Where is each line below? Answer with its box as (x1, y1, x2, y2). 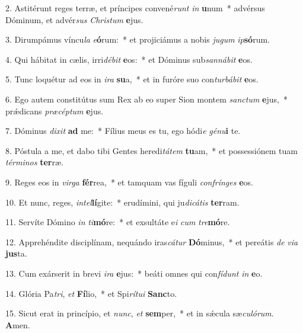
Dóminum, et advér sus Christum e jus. (5, 13, 143, 25)
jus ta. (5, 247, 27, 260)
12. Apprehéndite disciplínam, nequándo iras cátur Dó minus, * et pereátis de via (5, 235, 298, 248)
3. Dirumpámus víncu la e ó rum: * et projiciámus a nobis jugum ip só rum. (5, 33, 270, 46)
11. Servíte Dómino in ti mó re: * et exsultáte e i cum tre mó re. (5, 216, 230, 228)
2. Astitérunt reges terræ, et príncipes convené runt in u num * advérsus (5, 2, 265, 14)
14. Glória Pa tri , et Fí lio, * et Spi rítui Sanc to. (5, 287, 177, 299)
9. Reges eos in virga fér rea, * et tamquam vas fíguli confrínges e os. (5, 175, 253, 188)
